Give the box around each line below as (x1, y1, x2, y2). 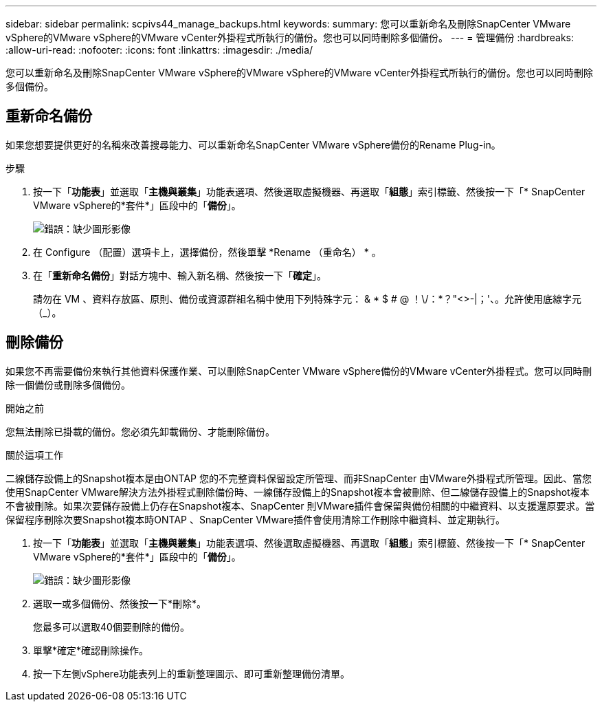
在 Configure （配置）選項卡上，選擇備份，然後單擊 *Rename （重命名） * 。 (33, 246, 381, 258)
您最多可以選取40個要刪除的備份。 (33, 620, 190, 633)
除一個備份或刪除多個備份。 (5, 378, 131, 391)
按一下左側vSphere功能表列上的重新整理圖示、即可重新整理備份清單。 (33, 667, 350, 679)
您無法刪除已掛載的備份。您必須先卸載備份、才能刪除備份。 (5, 425, 275, 437)
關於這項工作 (5, 448, 63, 461)
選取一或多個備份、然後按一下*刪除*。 (33, 597, 207, 609)
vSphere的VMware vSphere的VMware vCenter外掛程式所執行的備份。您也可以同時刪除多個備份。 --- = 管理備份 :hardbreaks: (5, 32, 575, 43)
